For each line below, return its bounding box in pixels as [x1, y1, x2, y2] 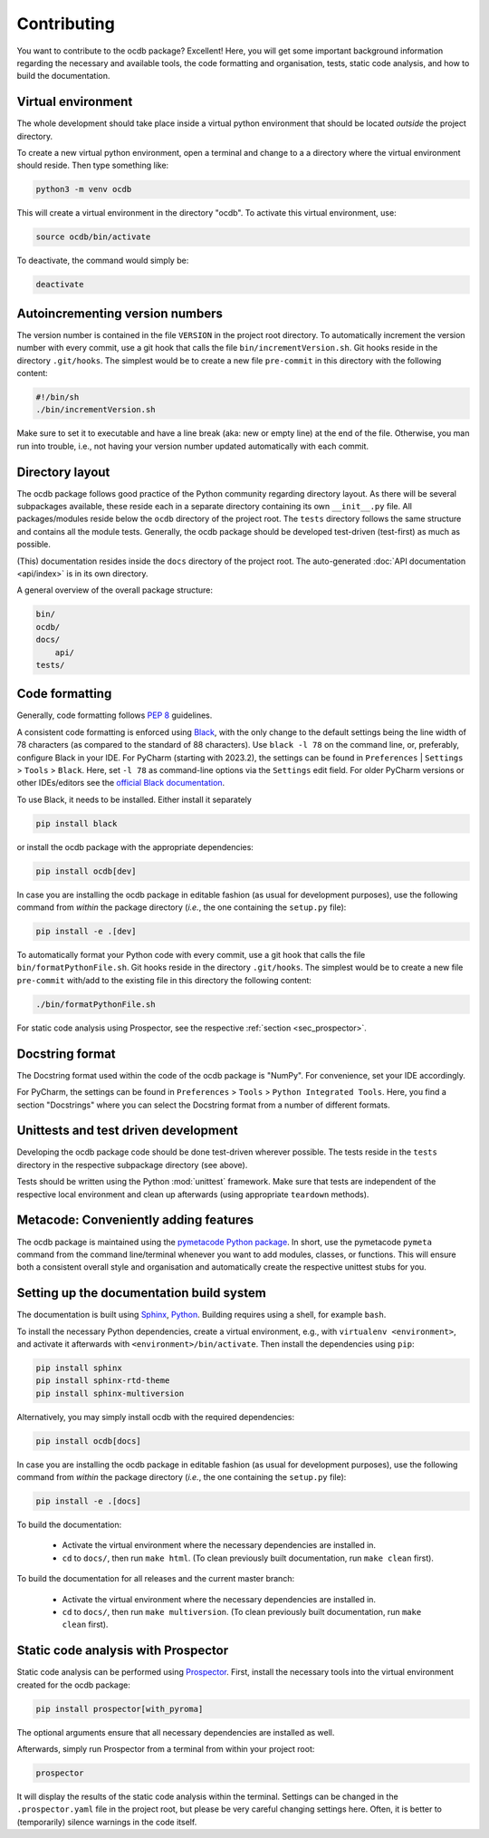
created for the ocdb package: [16, 1679, 131, 1690]
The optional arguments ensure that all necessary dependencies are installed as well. [16, 1727, 335, 1737]
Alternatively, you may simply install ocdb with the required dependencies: [16, 1411, 294, 1422]
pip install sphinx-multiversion [35, 1388, 185, 1398]
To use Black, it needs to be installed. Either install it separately [16, 794, 253, 805]
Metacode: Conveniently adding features [16, 1213, 254, 1228]
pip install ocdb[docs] [35, 1436, 142, 1446]
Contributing [16, 14, 115, 34]
